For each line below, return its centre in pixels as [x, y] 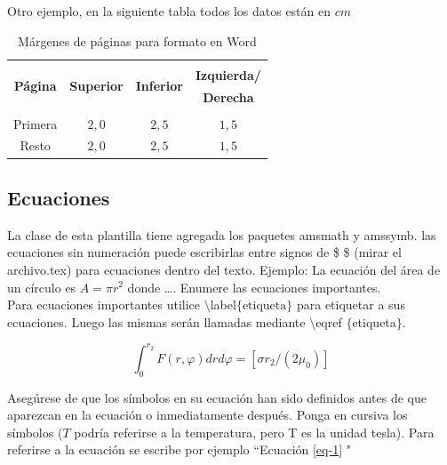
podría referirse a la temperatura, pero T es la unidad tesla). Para [254, 432]
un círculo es [42, 287]
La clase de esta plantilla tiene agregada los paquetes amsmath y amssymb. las [222, 234]
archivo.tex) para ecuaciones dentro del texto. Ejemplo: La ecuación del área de [224, 269]
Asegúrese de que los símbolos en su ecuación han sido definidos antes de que [217, 397]
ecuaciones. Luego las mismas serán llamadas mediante [156, 321]
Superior [96, 86]
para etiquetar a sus [351, 305]
